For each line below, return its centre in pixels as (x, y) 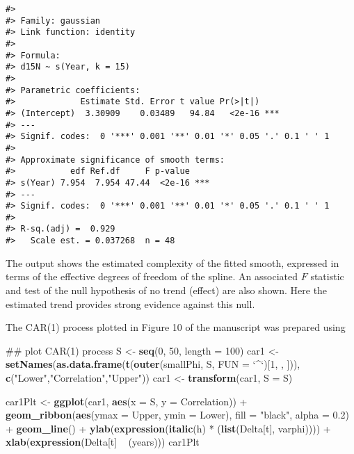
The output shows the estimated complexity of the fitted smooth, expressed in (172, 262)
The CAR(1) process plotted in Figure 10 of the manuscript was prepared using (176, 327)
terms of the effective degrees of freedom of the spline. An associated (152, 276)
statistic (327, 276)
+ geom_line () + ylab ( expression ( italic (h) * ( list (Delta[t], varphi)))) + (168, 428)
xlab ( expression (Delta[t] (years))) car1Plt (103, 442)
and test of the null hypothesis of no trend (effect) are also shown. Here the (167, 290)
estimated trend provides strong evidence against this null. (130, 303)
